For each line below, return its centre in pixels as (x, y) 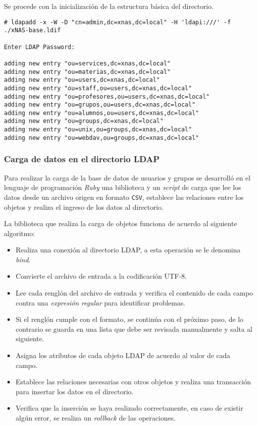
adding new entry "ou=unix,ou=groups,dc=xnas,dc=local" (98, 130)
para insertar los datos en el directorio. (75, 391)
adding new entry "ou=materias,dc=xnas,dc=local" (87, 72)
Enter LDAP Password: (40, 47)
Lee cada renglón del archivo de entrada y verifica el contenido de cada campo (134, 293)
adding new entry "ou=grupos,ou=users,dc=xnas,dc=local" (100, 105)
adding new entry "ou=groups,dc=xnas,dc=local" (84, 121)
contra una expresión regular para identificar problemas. (101, 302)
